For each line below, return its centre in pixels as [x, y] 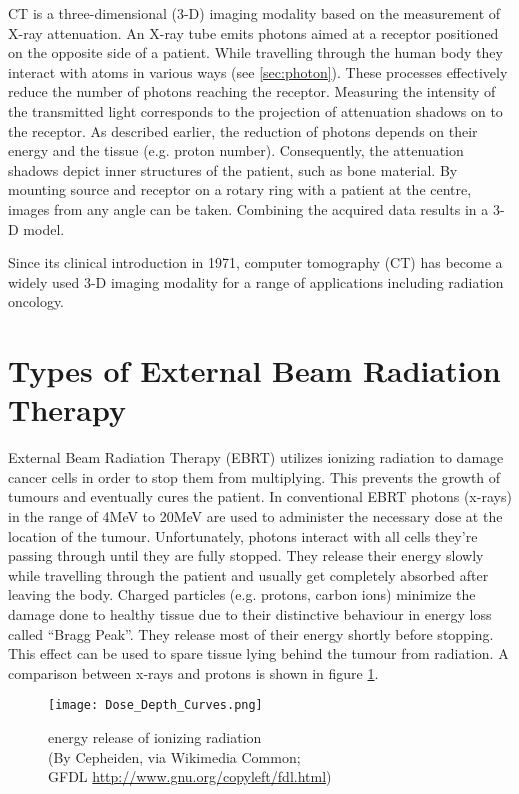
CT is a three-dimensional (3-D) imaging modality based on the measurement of [254, 13]
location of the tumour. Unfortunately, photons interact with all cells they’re [243, 535]
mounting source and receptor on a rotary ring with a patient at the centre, [240, 189]
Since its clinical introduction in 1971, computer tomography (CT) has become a [255, 262]
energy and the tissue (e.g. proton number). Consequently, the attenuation [236, 150]
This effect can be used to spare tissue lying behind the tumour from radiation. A [258, 653]
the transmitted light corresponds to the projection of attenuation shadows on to [255, 110]
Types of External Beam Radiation [254, 370]
